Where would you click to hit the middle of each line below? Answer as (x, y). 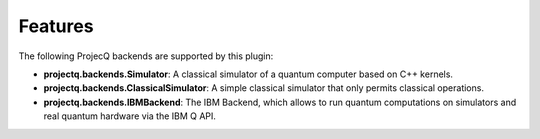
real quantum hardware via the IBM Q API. (130, 116)
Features (56, 26)
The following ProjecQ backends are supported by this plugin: (146, 56)
